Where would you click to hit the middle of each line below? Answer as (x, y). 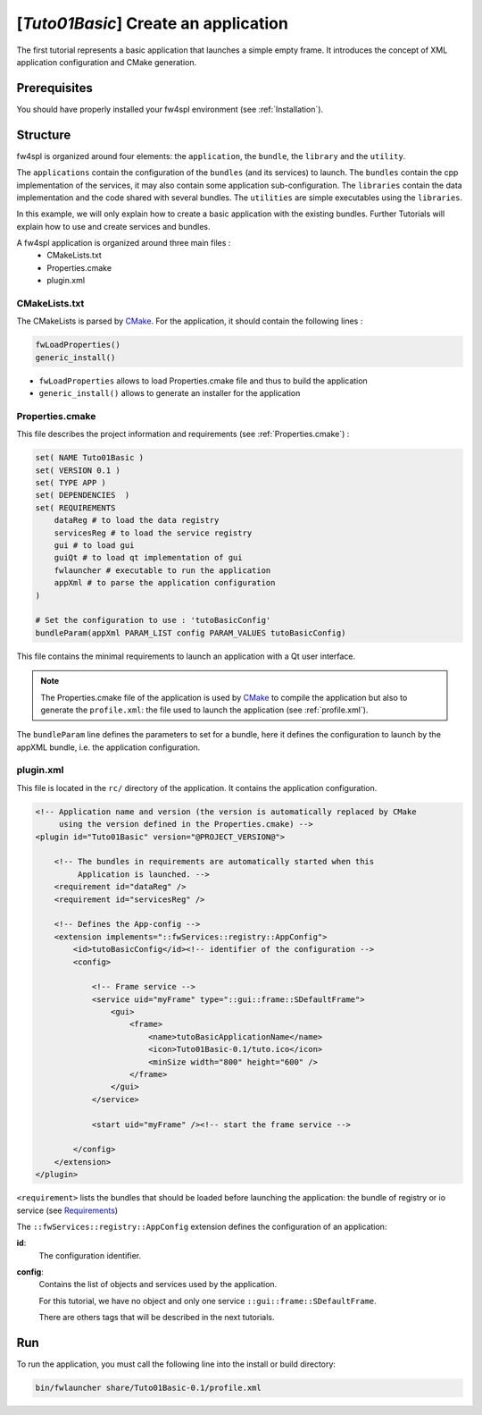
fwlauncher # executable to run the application (162, 570)
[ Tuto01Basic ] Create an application (153, 23)
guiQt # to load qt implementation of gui (148, 558)
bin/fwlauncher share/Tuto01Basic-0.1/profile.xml (149, 1388)
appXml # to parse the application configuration (165, 583)
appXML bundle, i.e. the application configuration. (108, 747)
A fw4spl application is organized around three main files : (124, 243)
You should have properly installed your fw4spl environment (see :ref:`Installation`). (170, 109)
